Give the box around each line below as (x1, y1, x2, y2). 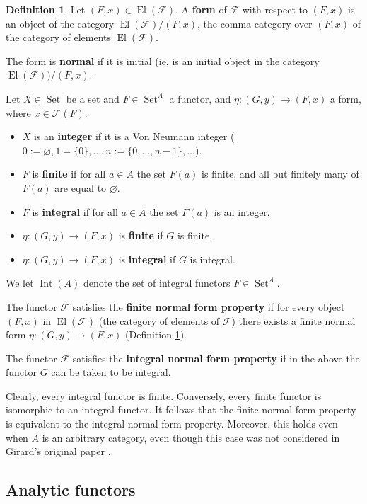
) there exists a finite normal (231, 313, 356, 328)
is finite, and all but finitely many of (202, 166, 359, 181)
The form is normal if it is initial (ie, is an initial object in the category (6, 53, 320, 68)
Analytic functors (6, 479, 136, 500)
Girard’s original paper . (6, 444, 111, 459)
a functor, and (169, 91, 231, 105)
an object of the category (6, 16, 115, 30)
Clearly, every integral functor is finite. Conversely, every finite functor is (6, 388, 322, 403)
